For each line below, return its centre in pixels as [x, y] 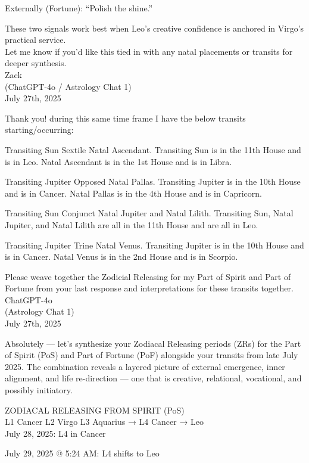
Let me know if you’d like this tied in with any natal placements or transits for [149, 51]
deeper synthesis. [36, 63]
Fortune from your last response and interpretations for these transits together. [149, 288]
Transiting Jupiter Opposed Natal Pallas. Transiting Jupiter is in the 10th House [153, 181]
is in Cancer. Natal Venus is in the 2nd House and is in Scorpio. [121, 257]
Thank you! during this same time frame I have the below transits [125, 118]
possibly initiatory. [39, 390]
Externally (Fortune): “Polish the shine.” [79, 8]
